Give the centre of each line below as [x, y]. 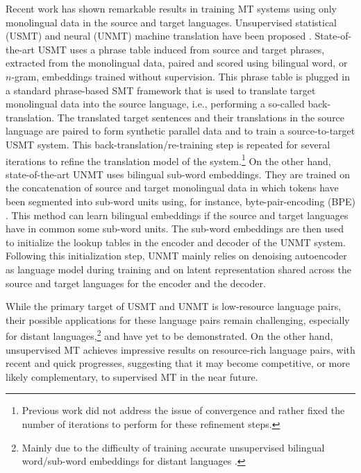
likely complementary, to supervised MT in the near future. [132, 376]
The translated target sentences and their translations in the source [201, 117]
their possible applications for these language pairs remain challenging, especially [178, 319]
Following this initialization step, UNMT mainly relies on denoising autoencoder [176, 256]
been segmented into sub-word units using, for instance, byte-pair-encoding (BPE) [180, 201]
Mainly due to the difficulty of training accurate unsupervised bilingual [173, 447]
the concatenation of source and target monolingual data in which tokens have [172, 188]
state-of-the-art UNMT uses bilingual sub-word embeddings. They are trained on [178, 174]
